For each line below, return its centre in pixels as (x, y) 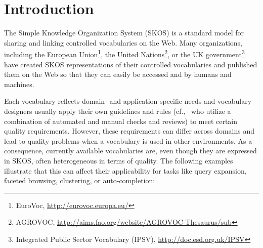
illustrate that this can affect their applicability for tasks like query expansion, (125, 170)
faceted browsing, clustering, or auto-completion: (80, 180)
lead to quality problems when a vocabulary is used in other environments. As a (128, 140)
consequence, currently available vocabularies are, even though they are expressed (130, 151)
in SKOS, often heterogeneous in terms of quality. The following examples (119, 160)
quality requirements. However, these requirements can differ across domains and (129, 131)
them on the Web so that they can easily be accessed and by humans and (118, 74)
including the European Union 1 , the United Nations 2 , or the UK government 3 (124, 53)
